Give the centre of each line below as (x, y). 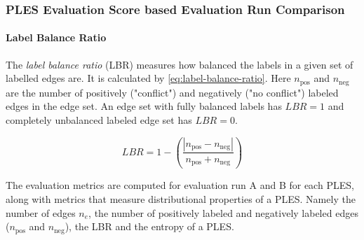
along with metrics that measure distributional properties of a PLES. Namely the (181, 199)
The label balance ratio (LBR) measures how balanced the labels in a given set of (180, 64)
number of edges (41, 212)
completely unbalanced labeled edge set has (99, 119)
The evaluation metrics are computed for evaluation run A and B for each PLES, (180, 185)
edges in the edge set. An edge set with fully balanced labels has (144, 106)
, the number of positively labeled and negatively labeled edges (223, 212)
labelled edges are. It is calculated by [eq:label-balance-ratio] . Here (148, 78)
